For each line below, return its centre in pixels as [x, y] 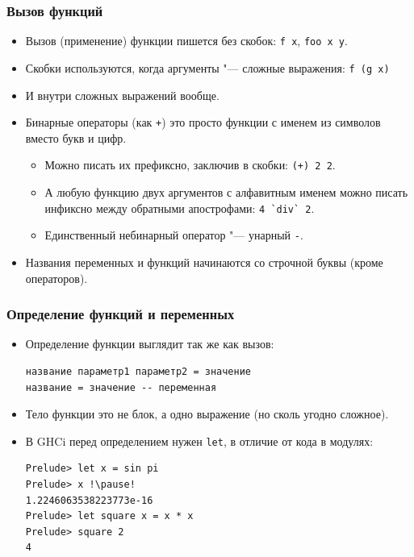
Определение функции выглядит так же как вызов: [150, 344]
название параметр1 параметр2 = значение [138, 371]
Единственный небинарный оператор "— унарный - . [174, 235]
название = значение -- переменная [121, 387]
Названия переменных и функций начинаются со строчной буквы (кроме [204, 262]
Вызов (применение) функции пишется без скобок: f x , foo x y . [186, 41]
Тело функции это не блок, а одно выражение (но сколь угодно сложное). [207, 414]
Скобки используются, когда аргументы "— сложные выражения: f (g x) [207, 67]
